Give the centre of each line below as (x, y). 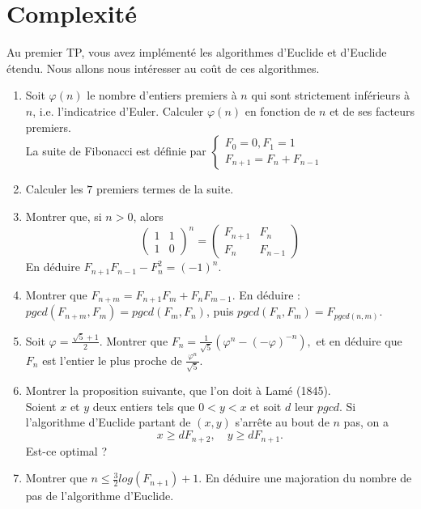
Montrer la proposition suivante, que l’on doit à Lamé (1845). (178, 390)
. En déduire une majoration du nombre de (305, 478)
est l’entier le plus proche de (112, 360)
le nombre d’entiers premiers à (162, 95)
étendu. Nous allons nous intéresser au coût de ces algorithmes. (163, 68)
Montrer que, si (64, 216)
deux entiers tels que (144, 406)
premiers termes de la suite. (165, 189)
